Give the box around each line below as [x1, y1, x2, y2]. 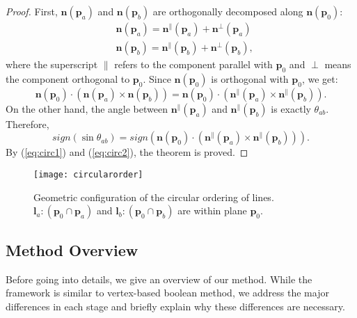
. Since [143, 71, 171, 86]
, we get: [301, 71, 338, 86]
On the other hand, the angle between [6, 101, 168, 116]
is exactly [271, 101, 311, 116]
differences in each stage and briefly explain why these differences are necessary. [6, 299, 345, 313]
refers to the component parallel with [114, 57, 273, 72]
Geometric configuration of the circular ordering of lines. [33, 189, 274, 204]
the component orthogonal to [6, 71, 130, 86]
